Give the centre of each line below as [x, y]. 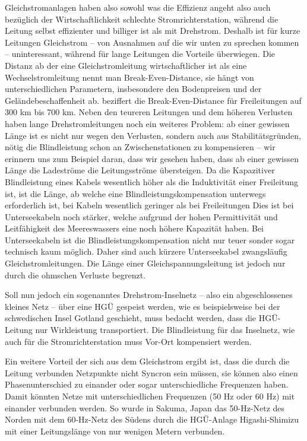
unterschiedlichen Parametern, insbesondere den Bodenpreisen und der [133, 89]
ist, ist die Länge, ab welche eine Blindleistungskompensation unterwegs [135, 193]
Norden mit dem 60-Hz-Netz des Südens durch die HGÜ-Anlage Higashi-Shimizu [152, 419]
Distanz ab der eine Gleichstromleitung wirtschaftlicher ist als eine [126, 65]
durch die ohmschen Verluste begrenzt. [75, 275]
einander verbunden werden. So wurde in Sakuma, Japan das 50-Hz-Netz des [145, 407]
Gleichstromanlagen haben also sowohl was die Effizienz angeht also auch [138, 7]
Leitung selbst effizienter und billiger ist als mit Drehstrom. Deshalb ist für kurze [153, 31]
